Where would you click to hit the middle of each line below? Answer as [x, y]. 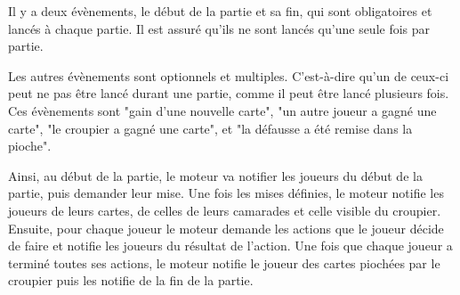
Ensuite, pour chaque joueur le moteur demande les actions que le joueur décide [226, 228]
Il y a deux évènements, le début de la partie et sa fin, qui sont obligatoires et [220, 11]
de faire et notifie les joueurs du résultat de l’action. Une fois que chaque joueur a [230, 246]
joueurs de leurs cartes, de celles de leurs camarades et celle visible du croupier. [225, 210]
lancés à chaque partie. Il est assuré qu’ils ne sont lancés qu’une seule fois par [219, 28]
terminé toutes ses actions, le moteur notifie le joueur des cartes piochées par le [224, 262]
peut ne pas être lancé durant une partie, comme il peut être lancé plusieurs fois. [229, 93]
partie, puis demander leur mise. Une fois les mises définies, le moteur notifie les [226, 193]
